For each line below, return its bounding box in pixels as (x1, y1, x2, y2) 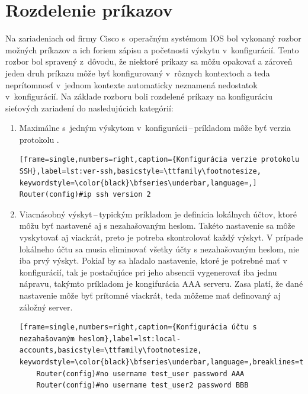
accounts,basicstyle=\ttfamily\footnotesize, (19, 346, 202, 355)
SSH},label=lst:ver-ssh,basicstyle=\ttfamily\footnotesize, (19, 167, 261, 176)
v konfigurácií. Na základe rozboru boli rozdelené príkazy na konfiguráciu (5, 90, 273, 102)
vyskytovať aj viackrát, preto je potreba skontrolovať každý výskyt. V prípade (19, 231, 303, 244)
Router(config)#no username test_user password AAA (36, 369, 245, 378)
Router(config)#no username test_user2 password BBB (36, 381, 249, 390)
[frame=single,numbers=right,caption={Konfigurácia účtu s (19, 323, 257, 332)
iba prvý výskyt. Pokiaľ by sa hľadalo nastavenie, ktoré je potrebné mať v (19, 254, 287, 267)
